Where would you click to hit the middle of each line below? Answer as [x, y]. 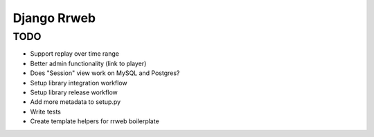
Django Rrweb [54, 18]
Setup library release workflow [74, 92]
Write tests [46, 112]
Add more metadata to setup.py [75, 102]
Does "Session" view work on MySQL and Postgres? [105, 73]
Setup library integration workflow [79, 83]
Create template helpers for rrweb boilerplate [95, 121]
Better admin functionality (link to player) [88, 63]
